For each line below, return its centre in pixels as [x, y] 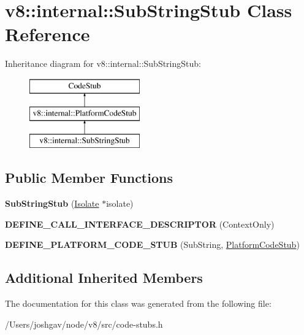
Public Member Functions [89, 178]
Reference [47, 34]
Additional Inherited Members [104, 278]
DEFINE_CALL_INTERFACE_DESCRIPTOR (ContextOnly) [140, 224]
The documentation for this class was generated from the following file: [138, 303]
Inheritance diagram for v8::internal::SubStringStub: [103, 64]
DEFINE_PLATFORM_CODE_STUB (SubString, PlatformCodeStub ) [152, 245]
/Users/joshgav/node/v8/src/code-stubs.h [84, 324]
